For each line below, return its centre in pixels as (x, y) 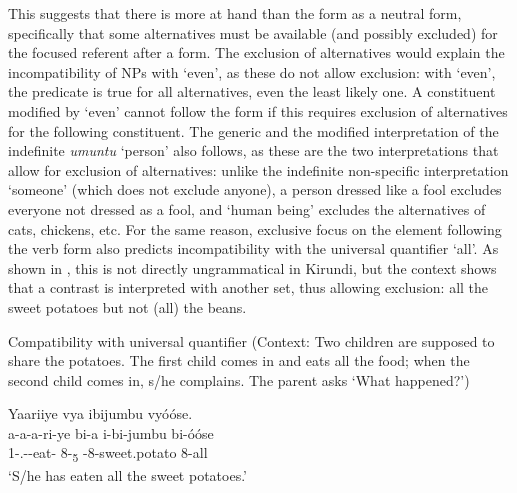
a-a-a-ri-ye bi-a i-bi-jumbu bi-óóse (111, 432)
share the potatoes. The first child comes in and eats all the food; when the (239, 360)
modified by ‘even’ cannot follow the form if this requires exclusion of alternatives (258, 110)
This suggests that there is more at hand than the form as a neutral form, (235, 13)
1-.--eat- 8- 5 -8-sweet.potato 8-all (108, 454)
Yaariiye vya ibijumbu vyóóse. (100, 413)
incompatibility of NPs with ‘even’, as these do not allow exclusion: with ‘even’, (252, 71)
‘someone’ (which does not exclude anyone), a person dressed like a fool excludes (255, 189)
